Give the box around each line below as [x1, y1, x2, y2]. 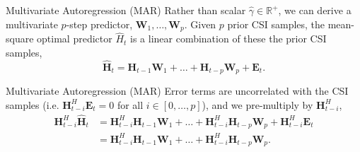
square [6, 31, 34, 46]
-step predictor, [66, 16, 133, 31]
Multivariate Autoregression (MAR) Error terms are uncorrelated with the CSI [6, 83, 349, 98]
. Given [184, 16, 216, 31]
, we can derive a [278, 3, 352, 17]
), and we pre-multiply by [202, 97, 313, 112]
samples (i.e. [6, 97, 59, 112]
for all [117, 97, 144, 112]
